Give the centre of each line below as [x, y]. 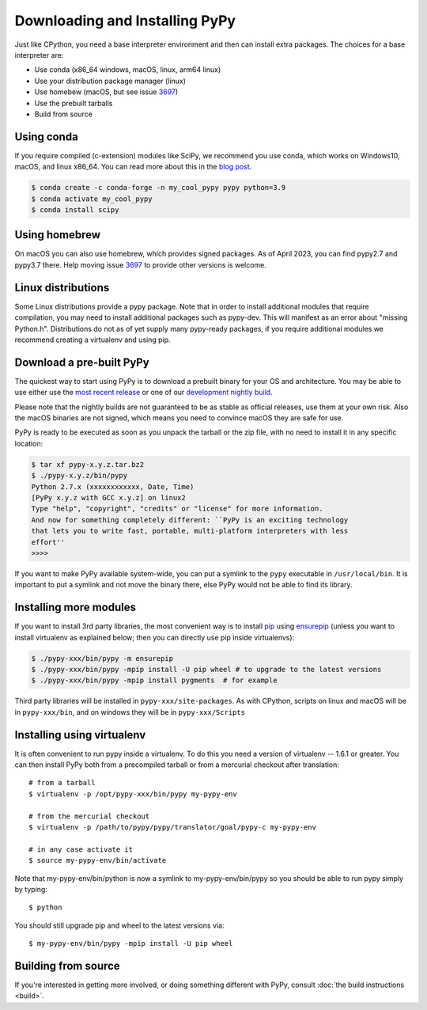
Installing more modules [75, 608]
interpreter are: [39, 55]
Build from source [63, 114]
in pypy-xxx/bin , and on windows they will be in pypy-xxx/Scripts [130, 712]
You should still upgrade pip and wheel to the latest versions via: [119, 925]
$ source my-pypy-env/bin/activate [98, 860]
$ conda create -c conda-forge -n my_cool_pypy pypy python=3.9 [159, 188]
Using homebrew [58, 235]
